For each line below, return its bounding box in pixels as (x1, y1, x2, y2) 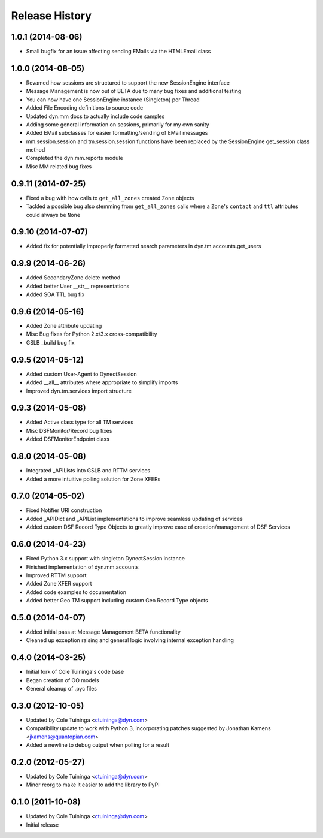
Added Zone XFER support (26, 580, 92, 587)
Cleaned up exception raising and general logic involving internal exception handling (26, 637, 234, 644)
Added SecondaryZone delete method (26, 274, 121, 281)
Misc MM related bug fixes (26, 162, 92, 170)
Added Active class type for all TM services (26, 418, 134, 426)
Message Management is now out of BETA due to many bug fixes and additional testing (26, 88, 242, 95)
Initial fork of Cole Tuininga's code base (26, 668, 124, 676)
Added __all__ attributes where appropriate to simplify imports (26, 379, 178, 386)
